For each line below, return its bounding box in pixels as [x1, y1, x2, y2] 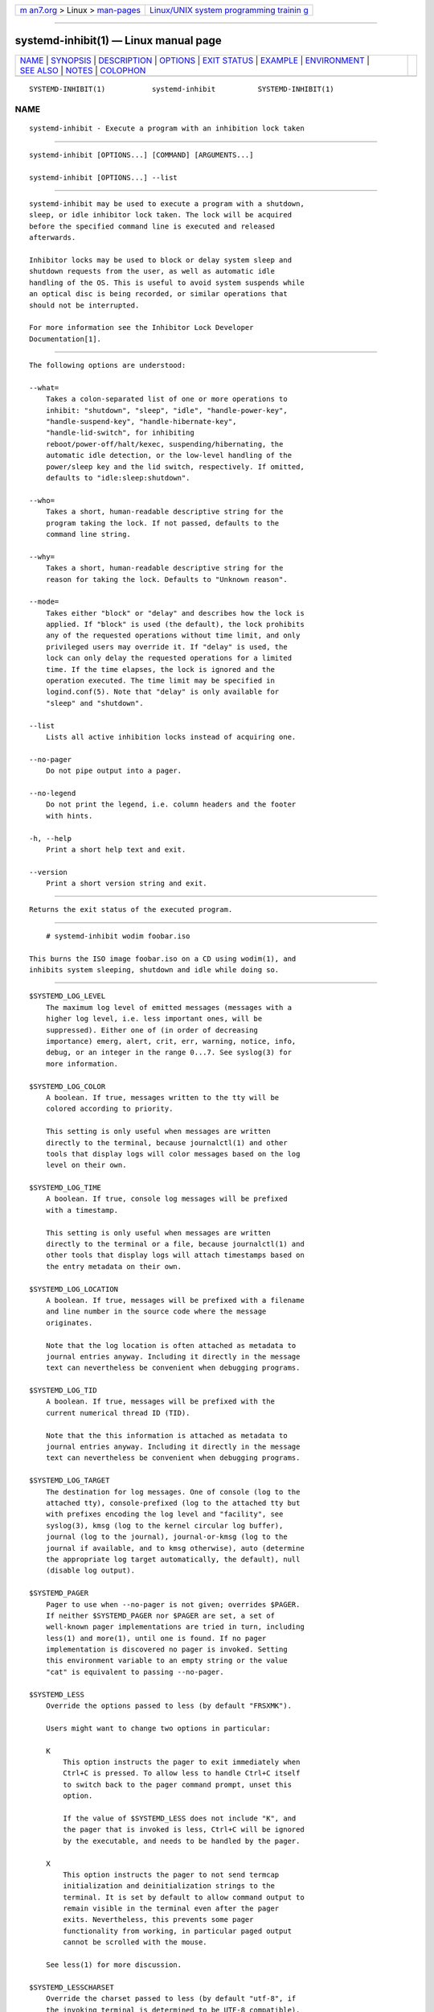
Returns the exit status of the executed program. [29, 905, 233, 914]
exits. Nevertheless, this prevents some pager [63, 1915, 254, 1924]
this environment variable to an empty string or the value [45, 1656, 289, 1665]
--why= [29, 552, 55, 561]
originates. [45, 1318, 93, 1327]
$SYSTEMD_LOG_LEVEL [29, 992, 106, 1001]
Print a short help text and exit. [45, 845, 186, 854]
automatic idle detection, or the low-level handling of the [45, 451, 293, 460]
